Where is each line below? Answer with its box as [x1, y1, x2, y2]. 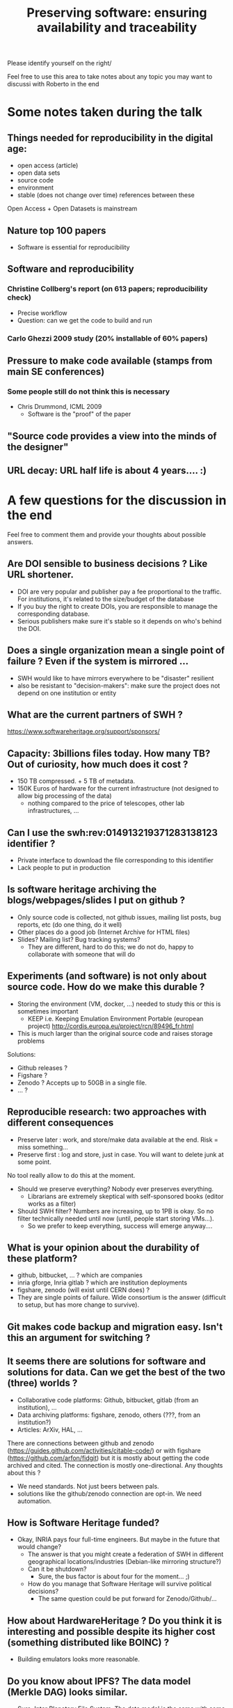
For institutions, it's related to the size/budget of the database [17, 594, 195, 603]
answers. [7, 538, 33, 546]
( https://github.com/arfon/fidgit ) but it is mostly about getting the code [7, 1454, 210, 1462]
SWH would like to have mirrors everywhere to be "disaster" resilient [17, 674, 214, 682]
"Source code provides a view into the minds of [7, 430, 217, 442]
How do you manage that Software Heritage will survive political [27, 1580, 212, 1588]
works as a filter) [27, 1200, 77, 1208]
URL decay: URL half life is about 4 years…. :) [7, 465, 207, 476]
